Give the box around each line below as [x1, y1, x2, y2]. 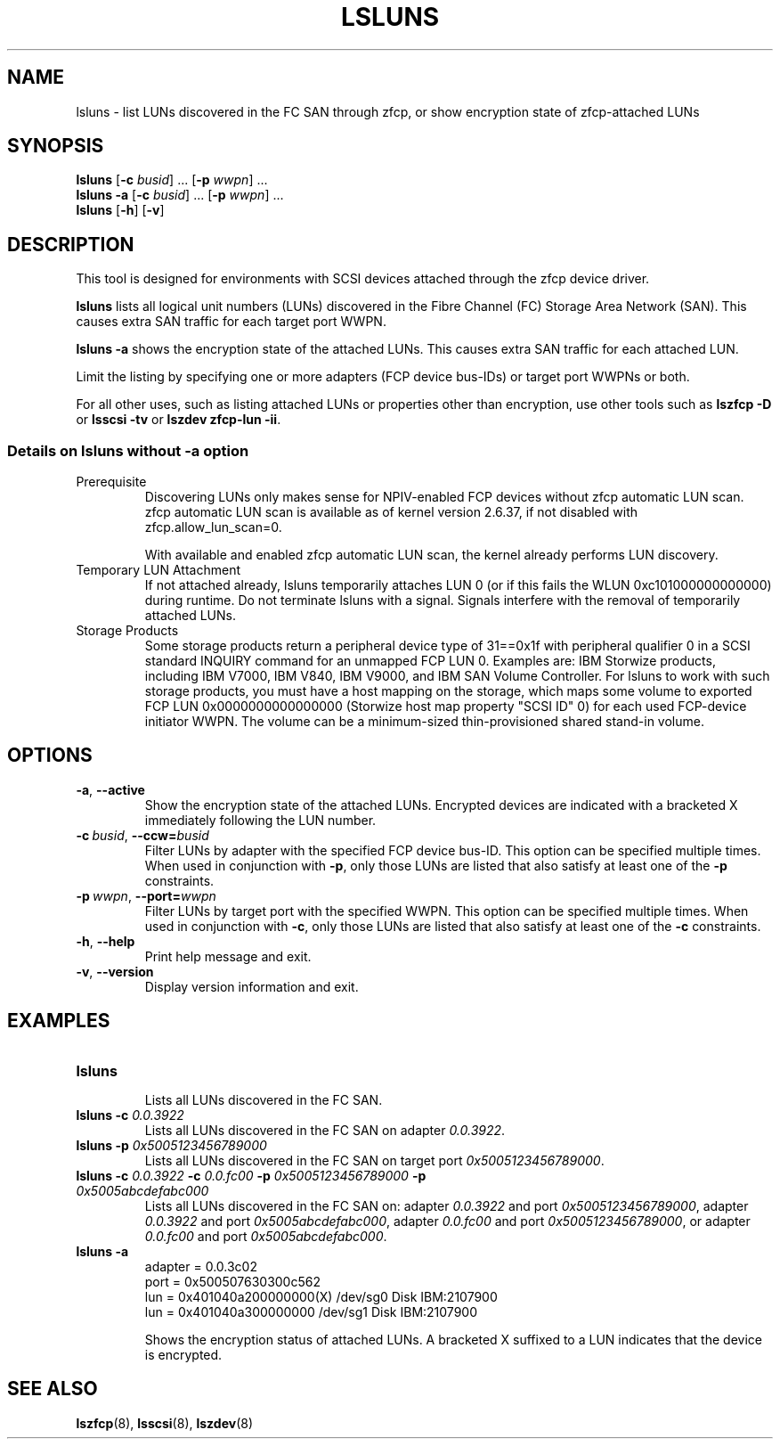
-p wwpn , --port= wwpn [76, 887, 216, 903]
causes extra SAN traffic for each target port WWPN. [76, 314, 386, 330]
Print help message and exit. [144, 948, 312, 964]
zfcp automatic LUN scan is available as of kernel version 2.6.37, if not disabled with [144, 504, 638, 520]
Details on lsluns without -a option [7, 441, 249, 460]
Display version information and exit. [144, 978, 359, 994]
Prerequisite [76, 474, 147, 490]
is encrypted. [144, 1346, 223, 1362]
